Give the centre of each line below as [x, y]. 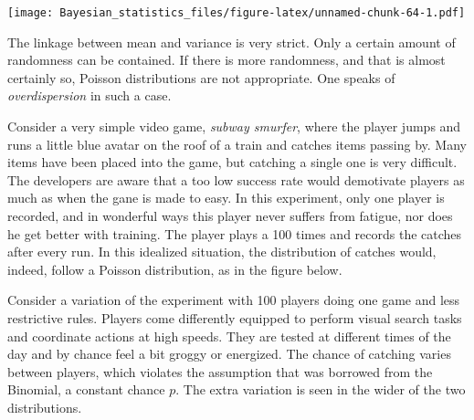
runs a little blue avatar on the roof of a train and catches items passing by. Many [237, 144]
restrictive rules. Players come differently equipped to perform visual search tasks [235, 317]
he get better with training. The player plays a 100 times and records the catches [235, 233]
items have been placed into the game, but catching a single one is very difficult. [232, 162]
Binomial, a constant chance [86, 389]
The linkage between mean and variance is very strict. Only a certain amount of [232, 42]
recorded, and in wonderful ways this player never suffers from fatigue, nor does [230, 215]
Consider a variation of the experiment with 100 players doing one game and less [234, 300]
